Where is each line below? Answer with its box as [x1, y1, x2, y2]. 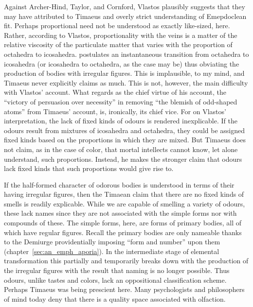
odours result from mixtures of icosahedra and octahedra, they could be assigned [4, 125, 245, 135]
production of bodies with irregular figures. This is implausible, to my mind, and [4, 68, 245, 78]
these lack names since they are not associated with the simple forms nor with [4, 208, 237, 218]
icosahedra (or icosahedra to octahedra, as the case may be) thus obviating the [4, 58, 239, 68]
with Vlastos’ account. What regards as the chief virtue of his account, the [4, 87, 227, 97]
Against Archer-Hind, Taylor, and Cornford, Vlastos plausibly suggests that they [4, 1, 245, 11]
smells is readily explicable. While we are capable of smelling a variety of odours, [4, 198, 245, 208]
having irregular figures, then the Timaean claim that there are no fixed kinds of [4, 189, 244, 199]
